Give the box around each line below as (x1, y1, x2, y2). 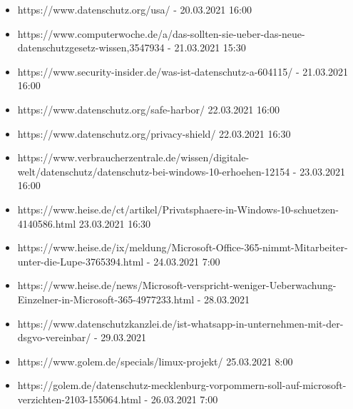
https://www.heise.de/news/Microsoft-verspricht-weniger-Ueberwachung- (17, 278, 337, 293)
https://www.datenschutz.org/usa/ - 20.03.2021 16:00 (17, 2, 252, 16)
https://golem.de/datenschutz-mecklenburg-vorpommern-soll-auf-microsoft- (17, 378, 347, 393)
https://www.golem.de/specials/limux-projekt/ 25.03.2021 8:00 (17, 353, 293, 368)
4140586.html (17, 216, 76, 231)
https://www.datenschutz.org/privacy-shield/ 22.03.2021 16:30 (17, 126, 291, 141)
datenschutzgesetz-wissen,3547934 (17, 40, 165, 55)
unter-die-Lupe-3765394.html (17, 253, 144, 268)
